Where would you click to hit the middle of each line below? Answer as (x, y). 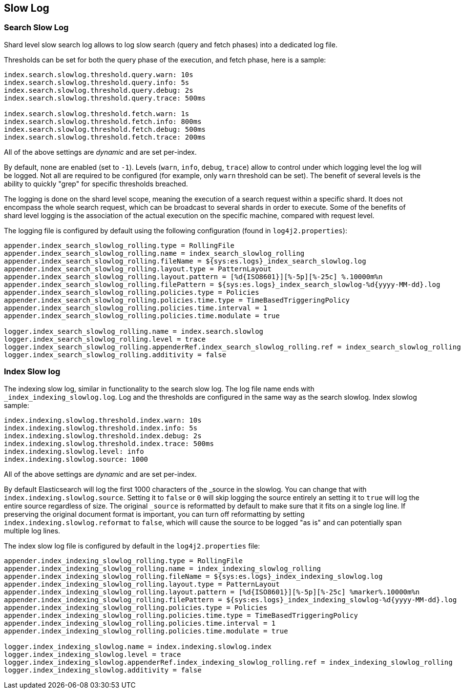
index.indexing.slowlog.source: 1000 (76, 459)
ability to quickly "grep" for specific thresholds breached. (96, 183)
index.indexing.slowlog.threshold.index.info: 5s (101, 428)
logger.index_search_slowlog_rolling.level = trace (105, 339)
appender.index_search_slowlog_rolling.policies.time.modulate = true (142, 316)
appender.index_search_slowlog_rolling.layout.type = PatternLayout (138, 269)
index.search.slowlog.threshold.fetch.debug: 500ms (105, 129)
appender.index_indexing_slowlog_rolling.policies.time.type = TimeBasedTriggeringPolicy (181, 615)
